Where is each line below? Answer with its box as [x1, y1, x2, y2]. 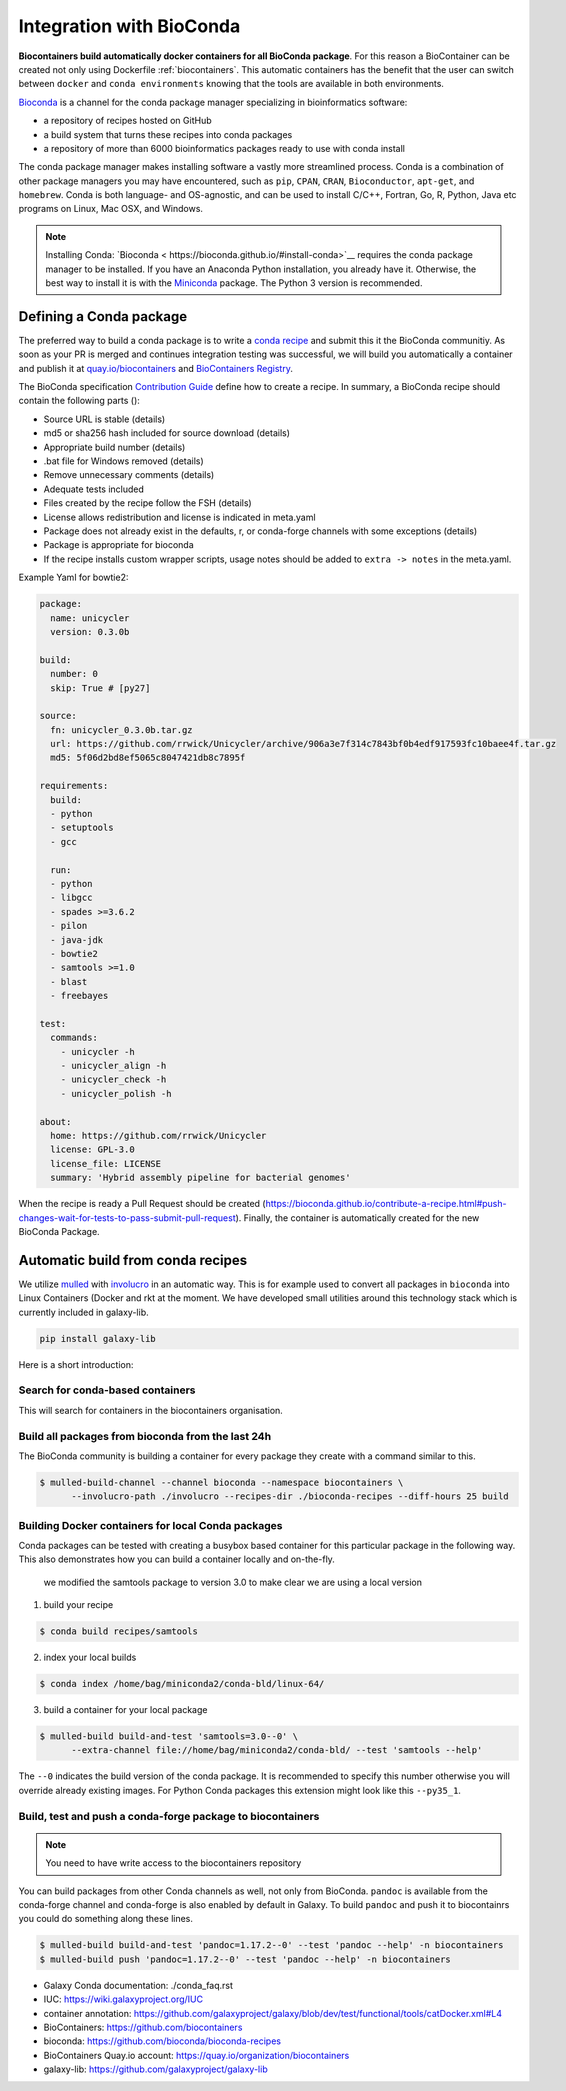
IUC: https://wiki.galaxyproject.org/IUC [43, 1993, 204, 2005]
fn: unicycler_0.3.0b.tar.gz [50, 724, 194, 735]
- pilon [50, 920, 88, 932]
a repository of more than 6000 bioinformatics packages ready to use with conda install [43, 142, 405, 154]
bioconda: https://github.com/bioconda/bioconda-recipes [43, 2035, 282, 2047]
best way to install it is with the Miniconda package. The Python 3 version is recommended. [45, 277, 423, 289]
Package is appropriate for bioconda [43, 539, 194, 551]
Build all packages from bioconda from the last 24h [18, 1429, 272, 1443]
